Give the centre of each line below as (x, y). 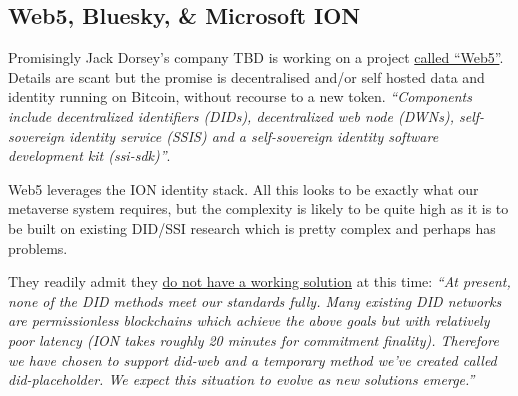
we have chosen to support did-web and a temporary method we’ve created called (252, 359)
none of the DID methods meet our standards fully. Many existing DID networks (255, 300)
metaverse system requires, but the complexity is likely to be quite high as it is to (258, 208)
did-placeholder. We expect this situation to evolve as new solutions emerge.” (241, 379)
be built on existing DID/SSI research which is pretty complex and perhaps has (252, 227)
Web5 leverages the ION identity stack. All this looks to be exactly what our (243, 188)
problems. (38, 247)
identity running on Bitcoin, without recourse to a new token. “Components (240, 96)
